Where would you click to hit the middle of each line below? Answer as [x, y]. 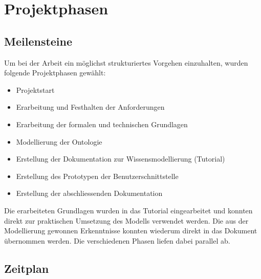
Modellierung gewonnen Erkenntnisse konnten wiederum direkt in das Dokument [131, 231]
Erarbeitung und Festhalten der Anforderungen [90, 107]
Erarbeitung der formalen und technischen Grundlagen [102, 124]
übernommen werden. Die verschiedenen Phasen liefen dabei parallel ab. [117, 240]
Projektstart [35, 89]
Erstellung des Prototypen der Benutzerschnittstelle [97, 176]
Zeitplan [27, 268]
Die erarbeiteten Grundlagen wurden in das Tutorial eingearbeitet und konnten [128, 210]
